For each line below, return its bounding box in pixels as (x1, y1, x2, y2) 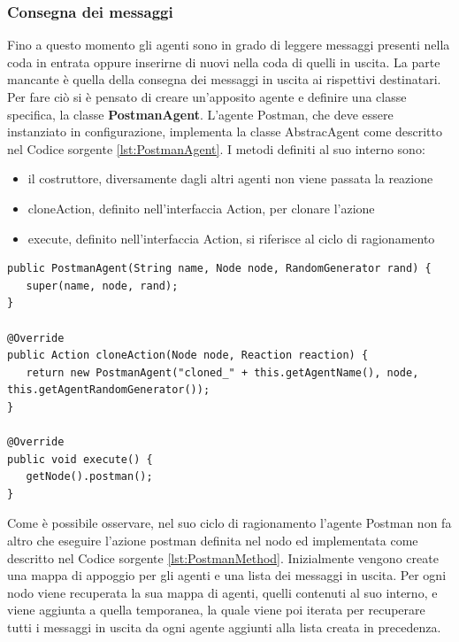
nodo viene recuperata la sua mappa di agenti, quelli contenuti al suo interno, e (7, 583, 438, 601)
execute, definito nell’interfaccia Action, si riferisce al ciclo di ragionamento (27, 228, 435, 247)
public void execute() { (7, 452, 153, 466)
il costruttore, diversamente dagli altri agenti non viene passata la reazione (27, 169, 433, 188)
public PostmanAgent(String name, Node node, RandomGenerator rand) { (7, 262, 432, 275)
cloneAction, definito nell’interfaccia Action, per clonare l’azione (27, 198, 375, 217)
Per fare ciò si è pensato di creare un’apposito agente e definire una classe (7, 88, 407, 105)
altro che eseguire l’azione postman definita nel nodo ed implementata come (7, 531, 418, 550)
